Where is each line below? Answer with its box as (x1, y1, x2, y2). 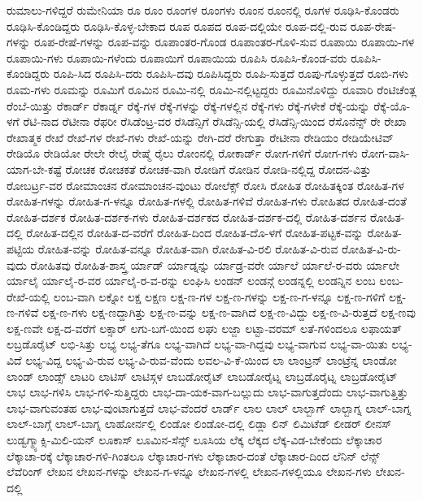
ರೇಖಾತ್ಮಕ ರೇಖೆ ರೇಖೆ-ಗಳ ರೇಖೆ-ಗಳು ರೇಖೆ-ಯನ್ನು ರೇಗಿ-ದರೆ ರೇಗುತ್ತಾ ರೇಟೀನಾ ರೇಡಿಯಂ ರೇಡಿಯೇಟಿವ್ (7, 128, 394, 145)
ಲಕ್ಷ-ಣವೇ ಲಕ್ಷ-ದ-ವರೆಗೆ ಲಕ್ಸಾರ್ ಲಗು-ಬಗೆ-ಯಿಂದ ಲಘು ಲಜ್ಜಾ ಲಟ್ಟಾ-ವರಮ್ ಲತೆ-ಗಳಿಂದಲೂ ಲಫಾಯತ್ (7, 319, 402, 336)
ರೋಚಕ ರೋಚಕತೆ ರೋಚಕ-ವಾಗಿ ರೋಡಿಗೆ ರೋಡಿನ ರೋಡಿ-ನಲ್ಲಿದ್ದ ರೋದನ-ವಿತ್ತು (65, 160, 372, 177)
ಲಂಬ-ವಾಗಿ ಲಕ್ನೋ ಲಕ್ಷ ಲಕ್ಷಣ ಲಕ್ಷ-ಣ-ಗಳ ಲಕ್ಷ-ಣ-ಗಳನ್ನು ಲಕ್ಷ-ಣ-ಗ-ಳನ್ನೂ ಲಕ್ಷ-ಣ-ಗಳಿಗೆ (53, 288, 386, 305)
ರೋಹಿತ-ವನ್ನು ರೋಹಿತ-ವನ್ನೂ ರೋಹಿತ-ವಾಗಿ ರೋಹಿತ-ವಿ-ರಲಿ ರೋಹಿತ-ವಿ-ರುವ (37, 240, 338, 257)
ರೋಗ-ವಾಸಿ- (361, 145, 410, 162)
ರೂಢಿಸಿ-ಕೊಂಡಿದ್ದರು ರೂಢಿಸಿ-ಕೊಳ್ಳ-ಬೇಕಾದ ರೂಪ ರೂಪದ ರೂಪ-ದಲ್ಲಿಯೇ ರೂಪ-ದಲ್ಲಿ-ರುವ (7, 17, 347, 34)
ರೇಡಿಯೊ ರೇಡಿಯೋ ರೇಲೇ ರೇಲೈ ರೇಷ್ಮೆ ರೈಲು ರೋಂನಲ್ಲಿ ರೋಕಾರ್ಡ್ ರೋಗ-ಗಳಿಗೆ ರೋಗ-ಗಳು (7, 145, 358, 162)
